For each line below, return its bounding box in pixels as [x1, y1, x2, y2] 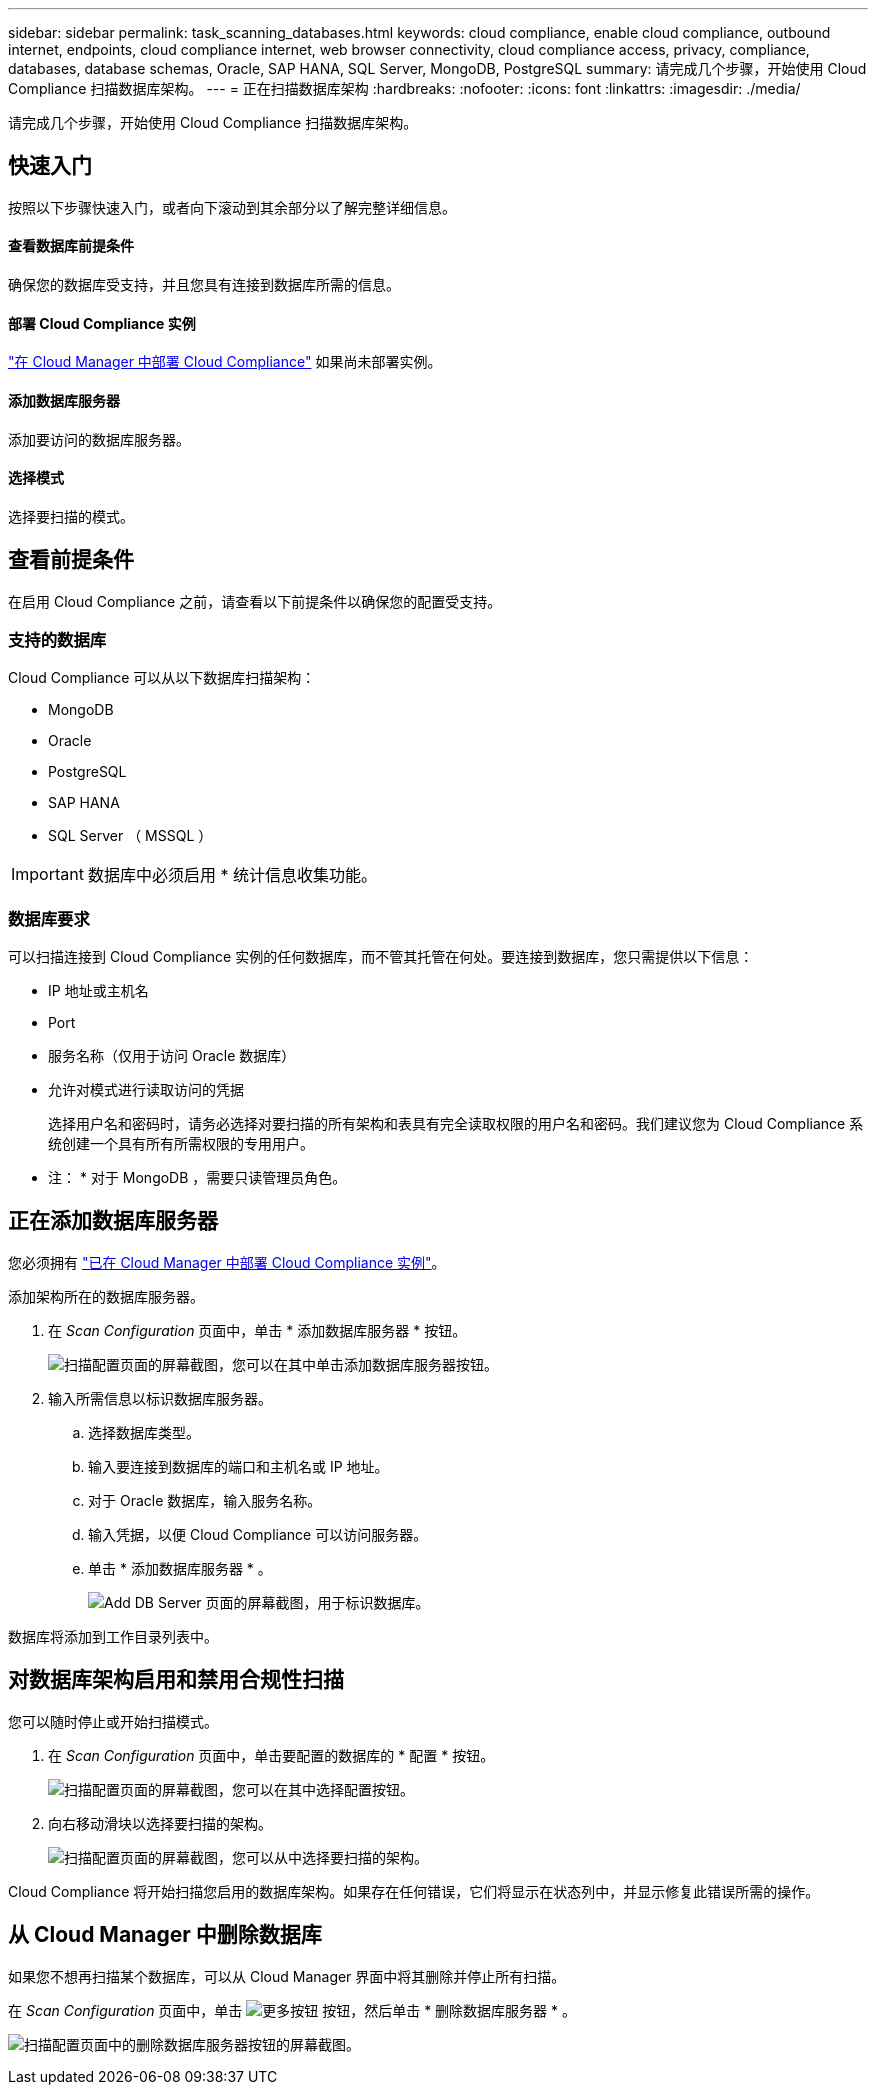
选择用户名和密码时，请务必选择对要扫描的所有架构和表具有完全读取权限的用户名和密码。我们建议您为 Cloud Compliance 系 [48, 1115, 864, 1133]
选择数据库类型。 [88, 1423, 200, 1441]
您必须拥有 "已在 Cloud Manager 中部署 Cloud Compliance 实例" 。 [8, 1253, 446, 1271]
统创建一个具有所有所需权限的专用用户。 [48, 1135, 314, 1153]
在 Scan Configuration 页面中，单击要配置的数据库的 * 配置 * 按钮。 [48, 1746, 495, 1764]
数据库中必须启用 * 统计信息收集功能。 [87, 865, 377, 886]
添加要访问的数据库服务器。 [8, 430, 190, 448]
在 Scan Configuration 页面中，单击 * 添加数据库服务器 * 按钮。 [48, 1321, 467, 1339]
